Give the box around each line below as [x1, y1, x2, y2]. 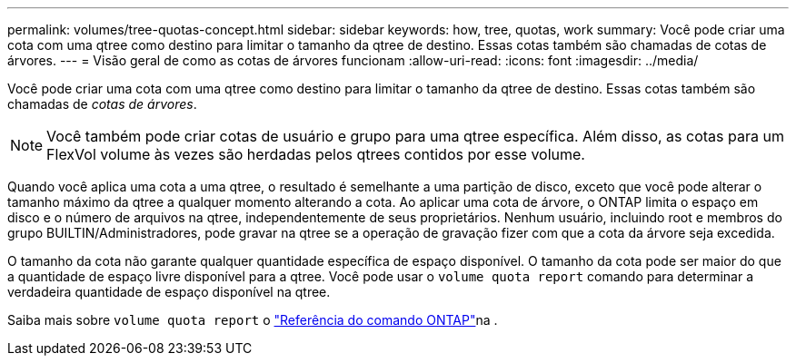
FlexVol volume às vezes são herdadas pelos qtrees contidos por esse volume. [46, 145, 585, 163]
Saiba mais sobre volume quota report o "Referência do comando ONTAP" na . [7, 312, 498, 328]
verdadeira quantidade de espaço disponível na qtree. [7, 284, 331, 299]
